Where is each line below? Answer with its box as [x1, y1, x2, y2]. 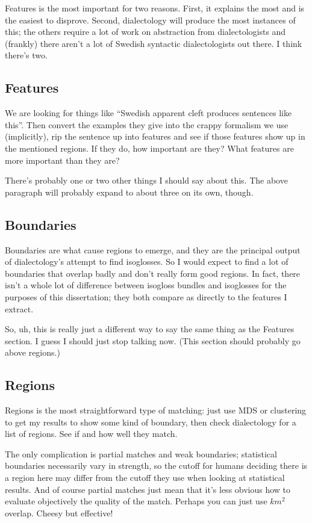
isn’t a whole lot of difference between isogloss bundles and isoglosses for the [5, 279, 287, 291]
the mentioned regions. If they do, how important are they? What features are [5, 141, 294, 154]
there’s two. [5, 49, 48, 61]
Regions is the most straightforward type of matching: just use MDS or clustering [5, 404, 307, 416]
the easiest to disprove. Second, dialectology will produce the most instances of [5, 13, 296, 26]
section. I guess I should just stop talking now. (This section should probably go [5, 334, 301, 347]
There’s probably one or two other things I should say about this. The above [5, 174, 288, 187]
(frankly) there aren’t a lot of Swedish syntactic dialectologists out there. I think [5, 37, 302, 49]
